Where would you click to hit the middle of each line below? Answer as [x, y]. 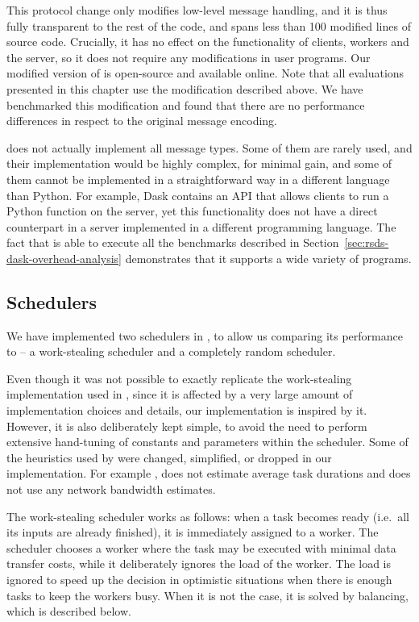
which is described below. [69, 611]
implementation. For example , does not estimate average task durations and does [209, 473]
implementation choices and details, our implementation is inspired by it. [187, 410]
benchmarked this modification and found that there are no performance [186, 104]
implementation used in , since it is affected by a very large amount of [180, 394]
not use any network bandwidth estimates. [111, 489]
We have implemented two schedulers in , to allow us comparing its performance [205, 335]
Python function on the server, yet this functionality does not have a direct [192, 211]
